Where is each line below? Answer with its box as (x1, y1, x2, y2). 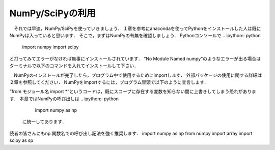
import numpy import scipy (22, 44, 79, 50)
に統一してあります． (22, 118, 67, 125)
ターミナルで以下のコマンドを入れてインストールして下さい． (9, 63, 139, 69)
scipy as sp (9, 137, 34, 143)
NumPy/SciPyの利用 (9, 8, 96, 19)
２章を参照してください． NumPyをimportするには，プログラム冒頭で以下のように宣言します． (9, 79, 209, 85)
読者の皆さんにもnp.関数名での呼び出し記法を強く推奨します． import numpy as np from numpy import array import (9, 130, 253, 136)
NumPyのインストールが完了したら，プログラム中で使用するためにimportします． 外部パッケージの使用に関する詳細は (13, 72, 262, 78)
